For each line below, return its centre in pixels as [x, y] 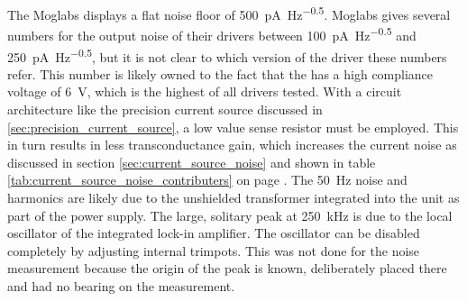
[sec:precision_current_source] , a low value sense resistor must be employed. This [233, 127]
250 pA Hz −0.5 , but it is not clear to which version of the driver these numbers [227, 55]
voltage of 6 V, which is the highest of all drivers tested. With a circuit [205, 91]
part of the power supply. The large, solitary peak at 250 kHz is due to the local [230, 215]
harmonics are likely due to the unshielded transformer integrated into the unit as [233, 197]
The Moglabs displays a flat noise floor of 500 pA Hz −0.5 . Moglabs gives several [229, 13]
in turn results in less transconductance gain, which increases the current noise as [232, 145]
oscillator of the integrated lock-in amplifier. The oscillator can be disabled [214, 233]
